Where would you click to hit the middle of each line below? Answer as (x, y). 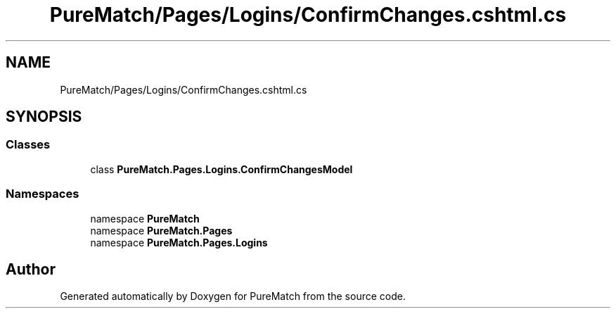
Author (31, 269)
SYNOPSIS (44, 117)
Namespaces (43, 194)
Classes (28, 145)
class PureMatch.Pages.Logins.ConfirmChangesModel (222, 169)
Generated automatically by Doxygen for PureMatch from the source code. (233, 296)
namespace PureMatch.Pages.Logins (179, 242)
